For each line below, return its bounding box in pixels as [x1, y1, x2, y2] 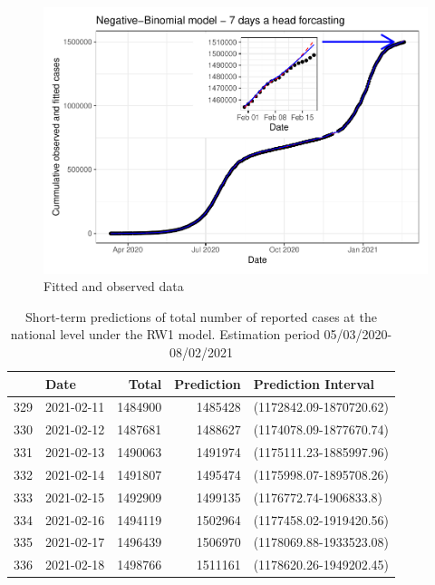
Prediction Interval [253, 374, 375, 393]
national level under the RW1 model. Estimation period [10, 325, 320, 344]
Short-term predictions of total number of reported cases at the [25, 307, 377, 326]
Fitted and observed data [43, 277, 184, 296]
